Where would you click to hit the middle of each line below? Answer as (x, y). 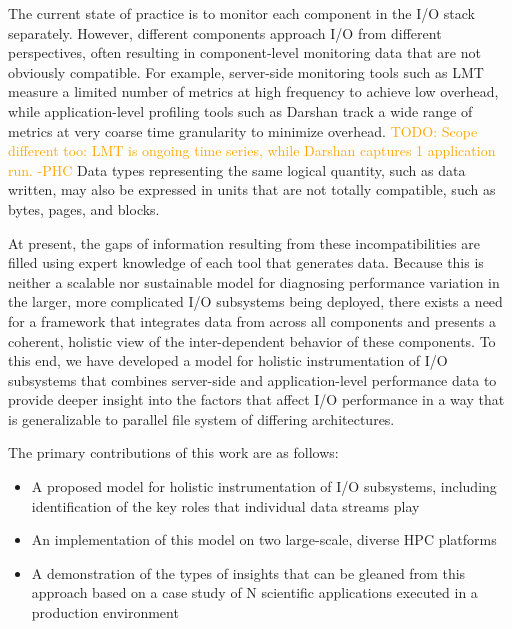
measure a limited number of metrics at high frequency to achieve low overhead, (253, 91)
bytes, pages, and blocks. (84, 208)
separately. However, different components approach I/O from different (225, 32)
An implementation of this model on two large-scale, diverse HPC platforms (264, 539)
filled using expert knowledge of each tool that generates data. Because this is (246, 262)
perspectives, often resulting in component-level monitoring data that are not (244, 52)
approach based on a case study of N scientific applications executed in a (254, 592)
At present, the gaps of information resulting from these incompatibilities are (244, 242)
